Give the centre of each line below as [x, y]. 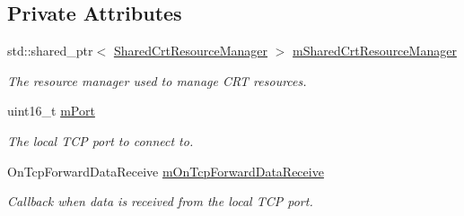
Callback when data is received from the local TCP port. [160, 201]
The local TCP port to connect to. [101, 140]
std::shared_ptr [50, 51]
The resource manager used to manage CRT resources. [157, 80]
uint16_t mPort [51, 111]
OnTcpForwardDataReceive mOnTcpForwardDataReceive [166, 171]
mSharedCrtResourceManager [375, 51]
